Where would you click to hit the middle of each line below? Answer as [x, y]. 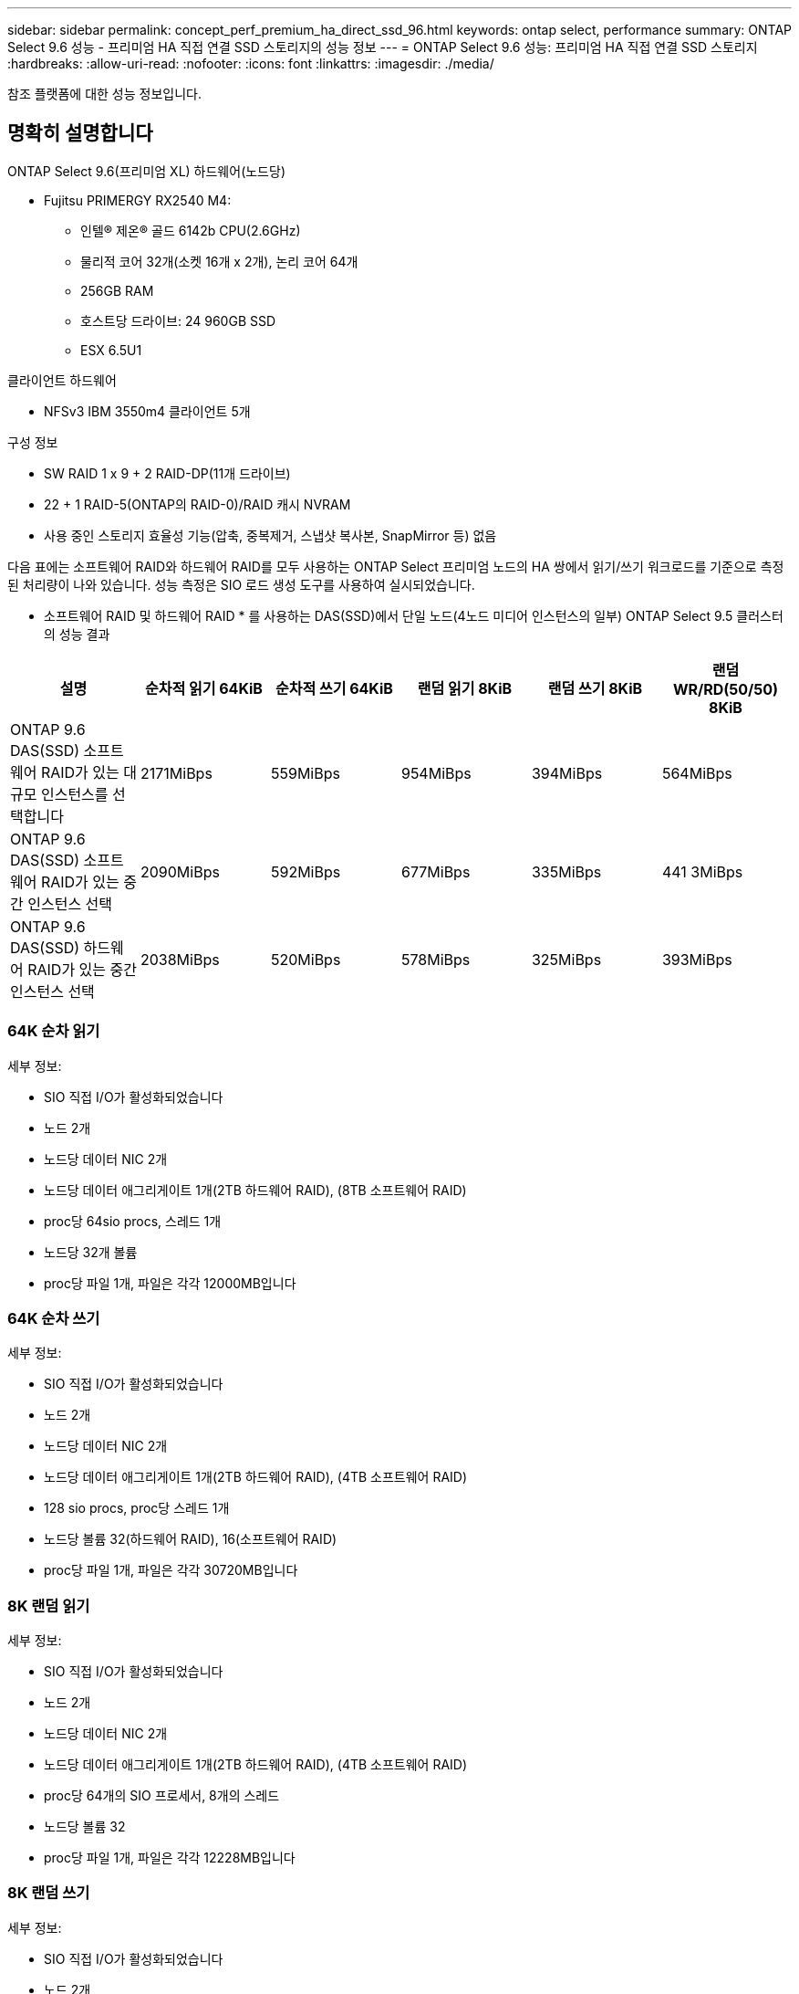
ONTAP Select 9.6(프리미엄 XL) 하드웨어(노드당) [146, 171]
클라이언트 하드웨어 [62, 380]
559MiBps [305, 773]
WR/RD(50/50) [726, 689]
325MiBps [566, 959]
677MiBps [436, 871]
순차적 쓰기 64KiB [334, 688]
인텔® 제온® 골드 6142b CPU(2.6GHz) [191, 230]
